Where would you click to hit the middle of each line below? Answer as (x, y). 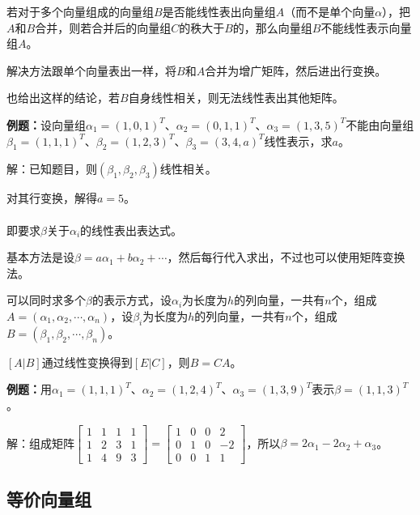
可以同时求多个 (46, 300)
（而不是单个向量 (330, 11)
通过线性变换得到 (87, 362)
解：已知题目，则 (52, 169)
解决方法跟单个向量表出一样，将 (91, 70)
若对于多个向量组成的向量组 (80, 11)
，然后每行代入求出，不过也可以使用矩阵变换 (286, 257)
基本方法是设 (40, 257)
